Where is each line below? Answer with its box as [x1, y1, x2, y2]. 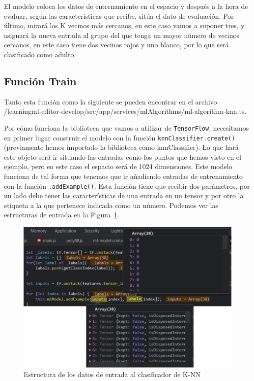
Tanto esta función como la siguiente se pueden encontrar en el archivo [4, 96, 217, 106]
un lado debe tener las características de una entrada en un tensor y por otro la [4, 190, 244, 201]
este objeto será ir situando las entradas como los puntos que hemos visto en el [4, 151, 241, 162]
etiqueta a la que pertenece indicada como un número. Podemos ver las [4, 200, 218, 210]
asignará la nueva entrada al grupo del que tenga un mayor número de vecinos [4, 30, 240, 40]
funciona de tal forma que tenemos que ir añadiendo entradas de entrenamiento [4, 171, 243, 181]
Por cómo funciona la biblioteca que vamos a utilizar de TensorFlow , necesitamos [4, 122, 249, 133]
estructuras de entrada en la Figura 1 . [4, 209, 119, 220]
